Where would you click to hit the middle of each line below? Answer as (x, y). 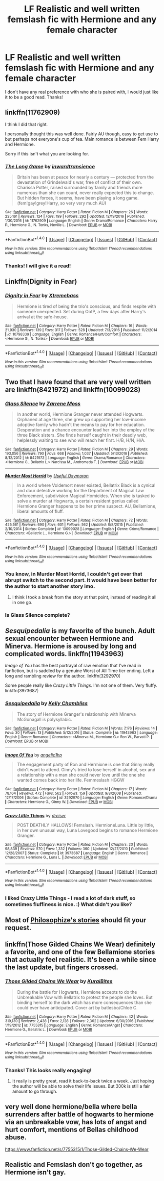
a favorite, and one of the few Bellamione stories (80, 952)
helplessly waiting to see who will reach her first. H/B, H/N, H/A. (81, 440)
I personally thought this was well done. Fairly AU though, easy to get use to (82, 134)
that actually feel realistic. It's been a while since (81, 960)
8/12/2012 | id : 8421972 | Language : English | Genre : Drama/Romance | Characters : (75, 458)
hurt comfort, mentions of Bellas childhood (72, 1130)
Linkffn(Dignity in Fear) (41, 282)
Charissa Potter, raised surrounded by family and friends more (80, 188)
